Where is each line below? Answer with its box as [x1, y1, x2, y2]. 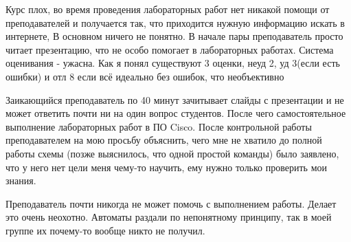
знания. [5, 173, 36, 188]
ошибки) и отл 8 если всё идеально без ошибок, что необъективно [5, 69, 284, 83]
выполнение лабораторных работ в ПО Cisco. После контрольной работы [5, 119, 312, 133]
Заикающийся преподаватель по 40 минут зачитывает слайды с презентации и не [5, 92, 344, 107]
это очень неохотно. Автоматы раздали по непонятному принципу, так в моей [5, 210, 332, 224]
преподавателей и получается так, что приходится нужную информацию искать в [5, 15, 345, 30]
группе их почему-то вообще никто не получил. [5, 223, 205, 237]
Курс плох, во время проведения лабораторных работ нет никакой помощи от [5, 2, 330, 16]
